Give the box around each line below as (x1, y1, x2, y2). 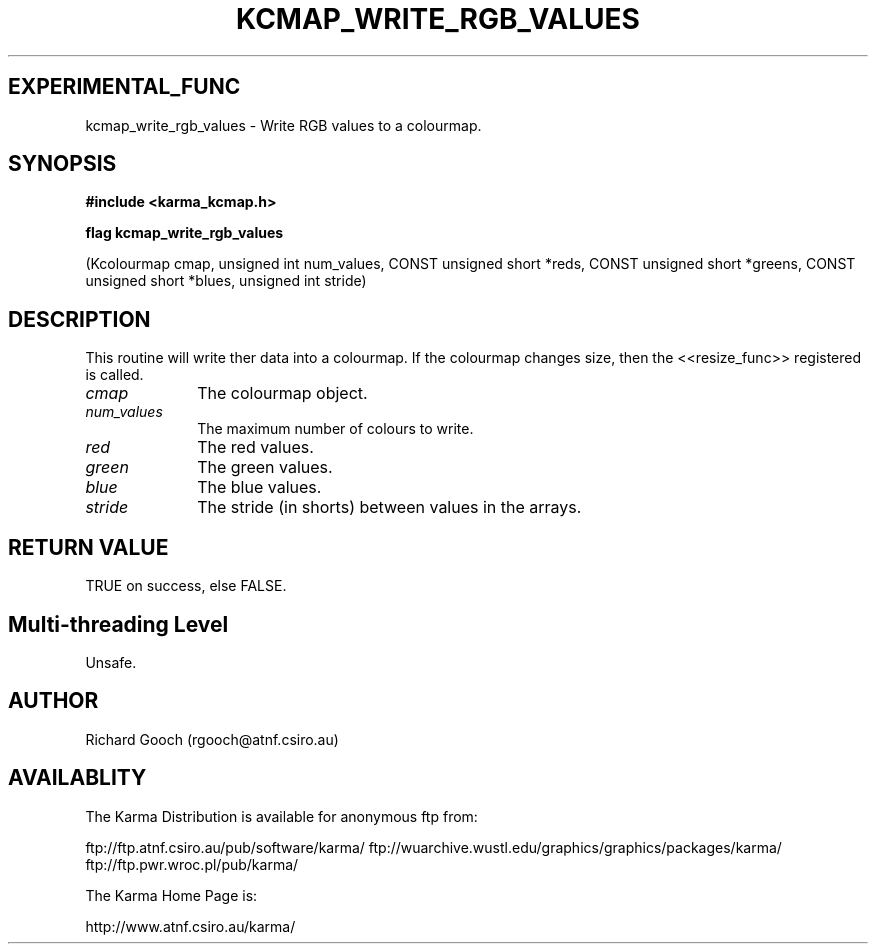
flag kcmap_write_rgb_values (85, 224, 284, 242)
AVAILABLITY (8, 765, 147, 791)
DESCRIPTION (8, 306, 151, 332)
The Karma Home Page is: (85, 886, 258, 904)
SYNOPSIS (8, 151, 117, 177)
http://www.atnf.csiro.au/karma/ (85, 917, 296, 935)
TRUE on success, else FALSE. (85, 577, 287, 595)
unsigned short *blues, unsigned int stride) (85, 272, 367, 290)
